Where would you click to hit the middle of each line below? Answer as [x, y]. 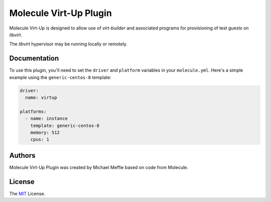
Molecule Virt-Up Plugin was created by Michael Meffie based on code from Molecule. [99, 167]
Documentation [34, 58]
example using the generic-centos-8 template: [60, 77]
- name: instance [46, 118]
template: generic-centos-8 [65, 125]
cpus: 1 [40, 139]
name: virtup [41, 97]
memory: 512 [45, 132]
